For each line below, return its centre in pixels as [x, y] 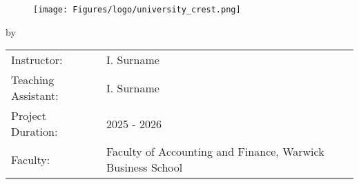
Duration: [35, 132]
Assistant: [35, 96]
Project [29, 116]
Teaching [33, 80]
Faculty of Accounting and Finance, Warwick [215, 152]
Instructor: [37, 60]
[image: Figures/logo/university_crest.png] [137, 10]
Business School [145, 167]
